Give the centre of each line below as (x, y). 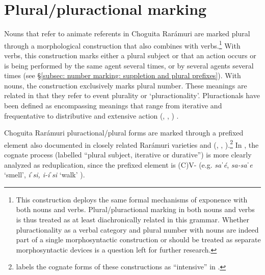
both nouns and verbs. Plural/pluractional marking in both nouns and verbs (135, 209)
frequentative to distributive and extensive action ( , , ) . (91, 115)
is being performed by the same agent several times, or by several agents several (129, 65)
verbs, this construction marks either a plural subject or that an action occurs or (130, 55)
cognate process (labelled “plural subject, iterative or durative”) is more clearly (128, 154)
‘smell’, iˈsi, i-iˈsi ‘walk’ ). (45, 175)
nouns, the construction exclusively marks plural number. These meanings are (126, 85)
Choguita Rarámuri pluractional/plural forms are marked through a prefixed (124, 133)
